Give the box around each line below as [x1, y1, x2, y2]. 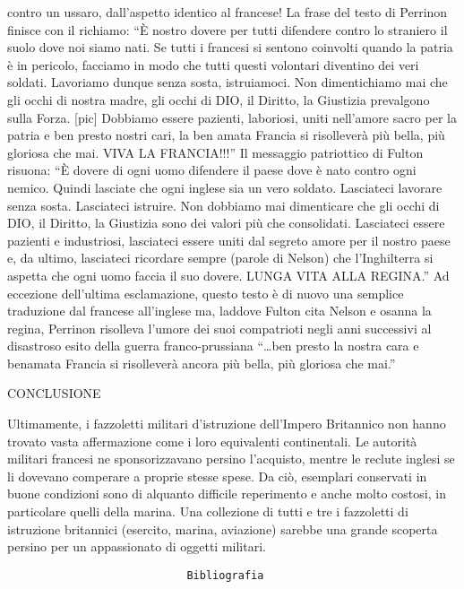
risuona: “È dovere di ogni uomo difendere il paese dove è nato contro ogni [7, 160, 417, 179]
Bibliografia [186, 568, 264, 582]
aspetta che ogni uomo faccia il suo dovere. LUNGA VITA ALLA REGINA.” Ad [7, 265, 450, 284]
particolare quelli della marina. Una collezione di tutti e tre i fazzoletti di [7, 502, 408, 521]
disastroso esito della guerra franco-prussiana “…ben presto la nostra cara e [7, 336, 419, 355]
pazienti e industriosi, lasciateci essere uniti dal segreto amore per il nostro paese [7, 230, 451, 249]
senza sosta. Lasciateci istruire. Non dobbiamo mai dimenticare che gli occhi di [7, 195, 440, 214]
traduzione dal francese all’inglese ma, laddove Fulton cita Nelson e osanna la [7, 301, 432, 320]
